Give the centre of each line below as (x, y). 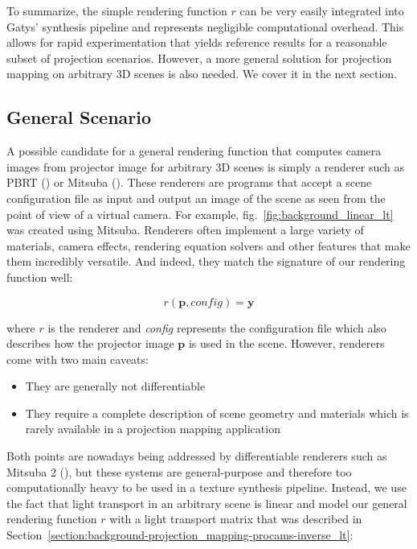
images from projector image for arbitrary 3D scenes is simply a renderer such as (205, 166)
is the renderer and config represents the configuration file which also (217, 327)
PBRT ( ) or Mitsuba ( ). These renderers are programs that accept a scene (189, 182)
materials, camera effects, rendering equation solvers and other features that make (208, 245)
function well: (40, 277)
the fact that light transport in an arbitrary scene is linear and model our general (207, 503)
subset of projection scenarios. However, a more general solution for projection (199, 58)
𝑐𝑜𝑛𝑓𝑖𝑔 (206, 302)
